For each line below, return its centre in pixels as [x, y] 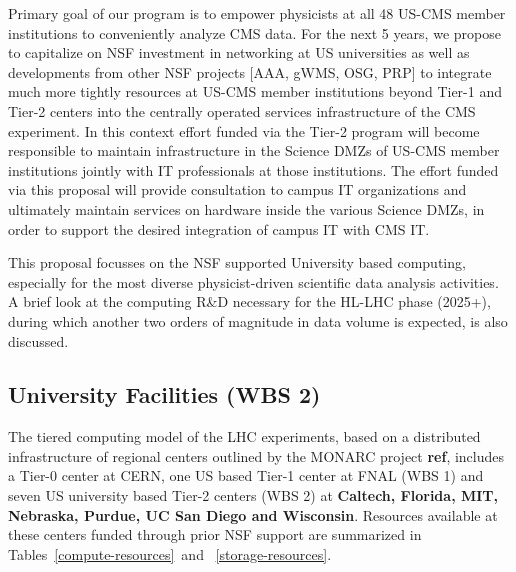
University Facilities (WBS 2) [164, 394]
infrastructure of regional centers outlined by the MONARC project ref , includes [256, 455]
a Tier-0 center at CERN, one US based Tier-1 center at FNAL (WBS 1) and [246, 475]
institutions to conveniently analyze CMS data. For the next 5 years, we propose [254, 32]
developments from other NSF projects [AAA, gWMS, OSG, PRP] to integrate [250, 71]
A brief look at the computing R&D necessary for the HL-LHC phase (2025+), [249, 301]
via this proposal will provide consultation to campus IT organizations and [237, 189]
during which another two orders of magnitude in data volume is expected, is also [258, 320]
